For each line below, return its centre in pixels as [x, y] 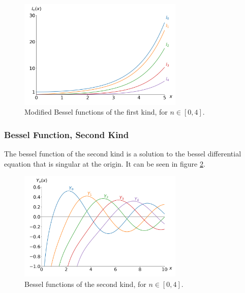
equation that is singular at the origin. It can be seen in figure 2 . [105, 163]
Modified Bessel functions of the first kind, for [96, 112]
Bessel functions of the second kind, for [85, 284]
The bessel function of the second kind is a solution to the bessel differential [123, 154]
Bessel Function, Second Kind [67, 134]
